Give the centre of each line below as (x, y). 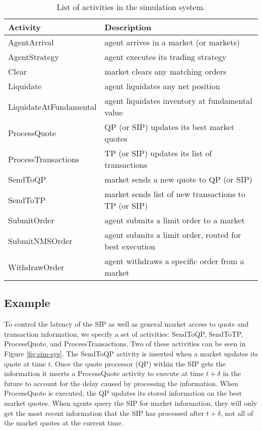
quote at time (25, 363)
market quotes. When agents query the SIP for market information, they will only (131, 403)
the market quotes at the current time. (64, 423)
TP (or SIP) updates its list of (158, 153)
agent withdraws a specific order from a (174, 261)
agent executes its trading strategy (166, 57)
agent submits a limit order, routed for (173, 235)
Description (128, 27)
